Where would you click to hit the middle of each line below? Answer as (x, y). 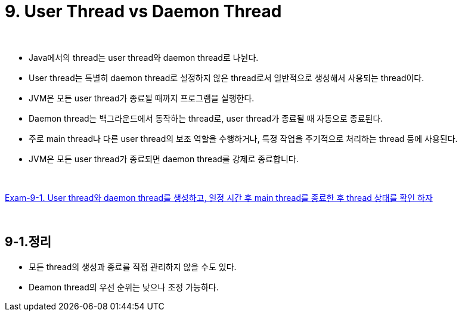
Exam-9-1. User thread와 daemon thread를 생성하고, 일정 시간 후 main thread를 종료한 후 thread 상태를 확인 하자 (219, 197)
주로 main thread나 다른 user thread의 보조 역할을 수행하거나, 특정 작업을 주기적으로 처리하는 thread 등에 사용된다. (243, 138)
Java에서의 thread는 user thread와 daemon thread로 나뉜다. (144, 57)
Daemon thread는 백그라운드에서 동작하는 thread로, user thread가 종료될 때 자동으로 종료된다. (206, 118)
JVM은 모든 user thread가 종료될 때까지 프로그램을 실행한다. (142, 98)
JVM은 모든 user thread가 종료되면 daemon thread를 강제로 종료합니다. (164, 159)
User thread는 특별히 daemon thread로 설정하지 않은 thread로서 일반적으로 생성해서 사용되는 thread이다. (227, 78)
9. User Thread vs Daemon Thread (143, 11)
